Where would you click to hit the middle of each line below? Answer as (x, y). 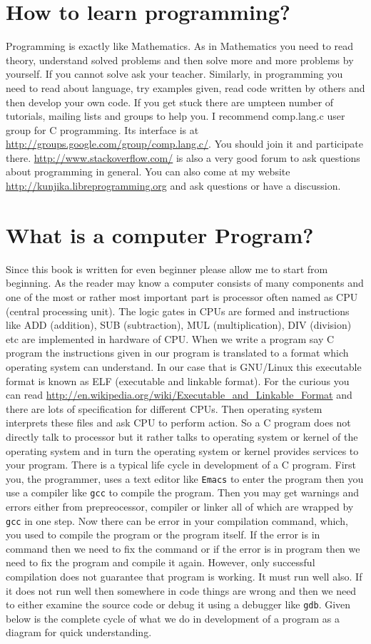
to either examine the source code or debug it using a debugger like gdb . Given (178, 604)
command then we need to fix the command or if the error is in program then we (183, 548)
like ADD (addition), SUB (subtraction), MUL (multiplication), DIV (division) (179, 325)
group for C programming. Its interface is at (102, 129)
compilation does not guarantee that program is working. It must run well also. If (184, 577)
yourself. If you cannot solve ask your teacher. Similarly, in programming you (174, 74)
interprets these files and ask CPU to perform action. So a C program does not (178, 423)
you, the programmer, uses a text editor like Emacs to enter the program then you (185, 478)
